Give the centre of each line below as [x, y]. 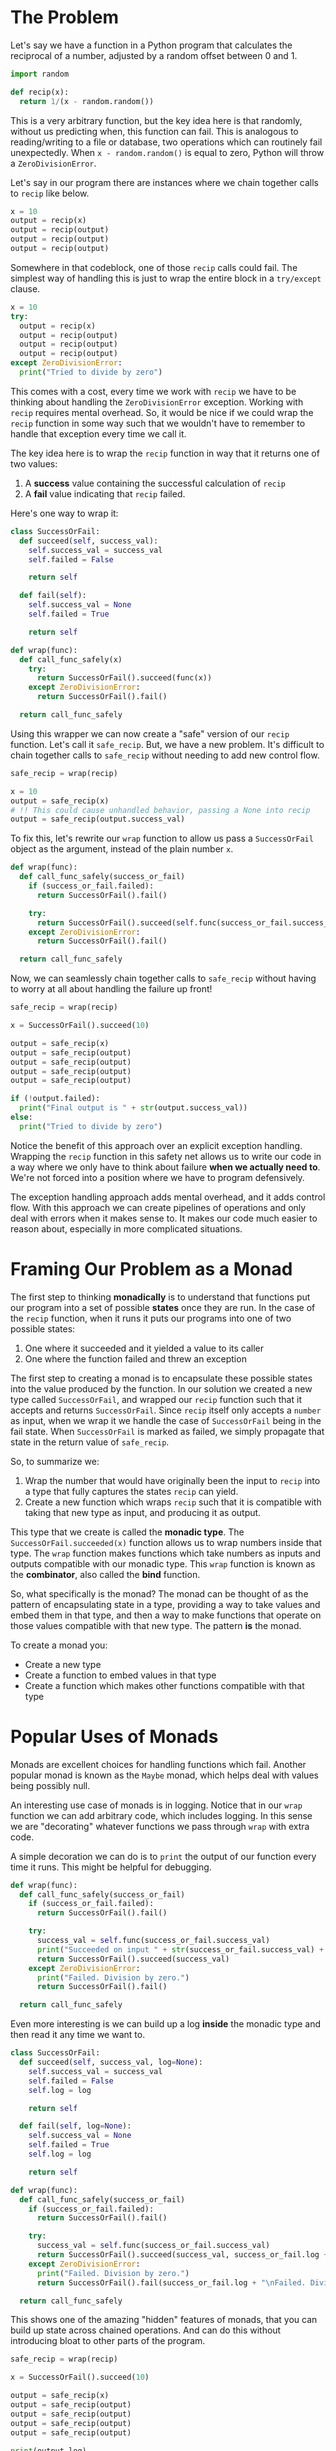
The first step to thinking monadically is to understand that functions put [160, 1297]
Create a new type [63, 1664]
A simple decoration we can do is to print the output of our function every [163, 1856]
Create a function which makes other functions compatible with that [164, 1685]
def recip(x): [40, 92]
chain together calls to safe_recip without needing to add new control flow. [165, 755]
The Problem [64, 17]
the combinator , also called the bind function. [105, 1574]
